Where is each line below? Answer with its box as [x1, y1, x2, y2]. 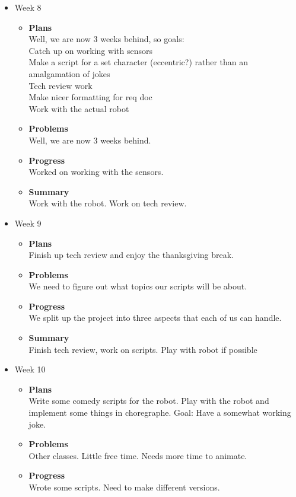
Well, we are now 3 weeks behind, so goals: [28, 33, 184, 45]
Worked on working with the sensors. [28, 165, 164, 178]
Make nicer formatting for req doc [28, 91, 152, 103]
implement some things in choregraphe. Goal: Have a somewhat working [28, 406, 291, 419]
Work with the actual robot [28, 102, 129, 114]
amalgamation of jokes [28, 67, 110, 79]
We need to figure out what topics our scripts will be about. [28, 280, 247, 292]
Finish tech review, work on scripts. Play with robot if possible [28, 343, 257, 355]
